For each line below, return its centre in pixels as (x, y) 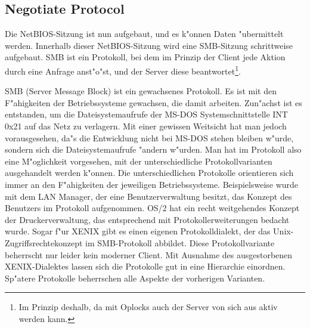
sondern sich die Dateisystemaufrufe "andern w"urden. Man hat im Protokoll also (153, 149)
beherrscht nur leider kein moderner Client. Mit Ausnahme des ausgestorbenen (149, 254)
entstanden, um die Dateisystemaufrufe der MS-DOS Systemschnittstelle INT (146, 114)
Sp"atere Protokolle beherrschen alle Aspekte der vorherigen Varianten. (135, 278)
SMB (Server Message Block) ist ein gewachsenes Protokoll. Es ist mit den (141, 91)
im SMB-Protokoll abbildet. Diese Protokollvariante (180, 242)
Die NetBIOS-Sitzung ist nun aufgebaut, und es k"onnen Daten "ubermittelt (144, 34)
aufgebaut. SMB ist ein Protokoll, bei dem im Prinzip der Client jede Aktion (145, 57)
